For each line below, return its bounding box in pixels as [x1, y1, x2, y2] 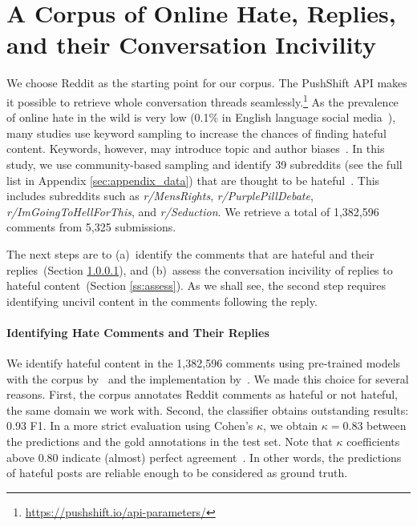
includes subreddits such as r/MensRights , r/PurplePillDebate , [6, 187, 314, 204]
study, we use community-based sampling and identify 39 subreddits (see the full [6, 155, 403, 172]
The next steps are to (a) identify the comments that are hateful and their [6, 245, 374, 262]
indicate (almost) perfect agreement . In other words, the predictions [62, 448, 402, 465]
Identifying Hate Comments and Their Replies [6, 323, 269, 340]
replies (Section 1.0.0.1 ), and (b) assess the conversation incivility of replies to [6, 261, 393, 278]
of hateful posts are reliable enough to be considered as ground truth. [6, 464, 348, 481]
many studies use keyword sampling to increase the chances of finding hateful [6, 124, 387, 141]
